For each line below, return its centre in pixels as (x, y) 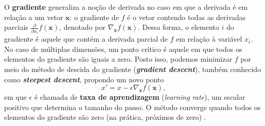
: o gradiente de (94, 17)
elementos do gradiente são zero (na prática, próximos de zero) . (105, 117)
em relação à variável (209, 39)
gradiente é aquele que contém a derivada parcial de (86, 39)
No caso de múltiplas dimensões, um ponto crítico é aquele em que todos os (123, 49)
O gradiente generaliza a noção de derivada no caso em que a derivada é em (126, 7)
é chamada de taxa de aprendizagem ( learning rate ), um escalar (140, 97)
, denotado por (82, 27)
